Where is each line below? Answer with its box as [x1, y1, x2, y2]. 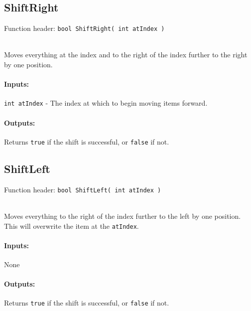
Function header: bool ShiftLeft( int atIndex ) [4, 184, 161, 194]
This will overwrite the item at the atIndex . [4, 220, 139, 231]
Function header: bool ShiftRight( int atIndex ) [4, 23, 165, 33]
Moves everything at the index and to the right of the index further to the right [4, 49, 248, 60]
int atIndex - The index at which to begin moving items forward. [4, 98, 208, 108]
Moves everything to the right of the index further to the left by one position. [4, 211, 241, 221]
